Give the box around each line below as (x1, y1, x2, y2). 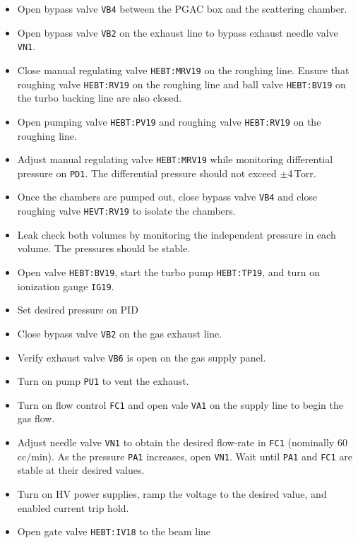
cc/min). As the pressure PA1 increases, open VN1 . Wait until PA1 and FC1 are (17, 448, 353, 463)
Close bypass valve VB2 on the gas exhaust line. (17, 326, 222, 340)
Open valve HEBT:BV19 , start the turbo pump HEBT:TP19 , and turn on (17, 264, 320, 279)
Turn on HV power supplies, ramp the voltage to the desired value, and (17, 486, 327, 501)
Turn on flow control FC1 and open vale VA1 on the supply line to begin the (17, 397, 344, 412)
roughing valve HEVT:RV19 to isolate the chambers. (17, 203, 236, 218)
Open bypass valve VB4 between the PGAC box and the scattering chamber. (17, 1, 347, 16)
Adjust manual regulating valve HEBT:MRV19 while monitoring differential (17, 152, 333, 167)
